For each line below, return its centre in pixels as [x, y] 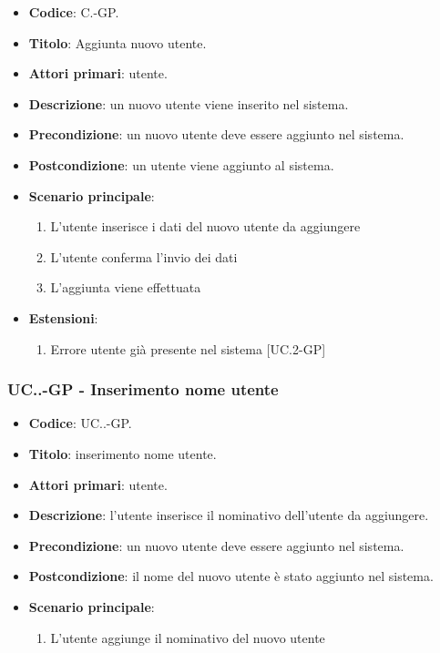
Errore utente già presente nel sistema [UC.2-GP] [188, 348]
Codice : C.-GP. [74, 12]
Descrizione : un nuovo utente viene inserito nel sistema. [189, 103]
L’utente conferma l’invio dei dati [144, 256]
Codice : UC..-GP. [80, 423]
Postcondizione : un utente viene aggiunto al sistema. [181, 164]
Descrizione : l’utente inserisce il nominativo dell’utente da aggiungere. [229, 515]
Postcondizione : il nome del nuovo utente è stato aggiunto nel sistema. [231, 576]
